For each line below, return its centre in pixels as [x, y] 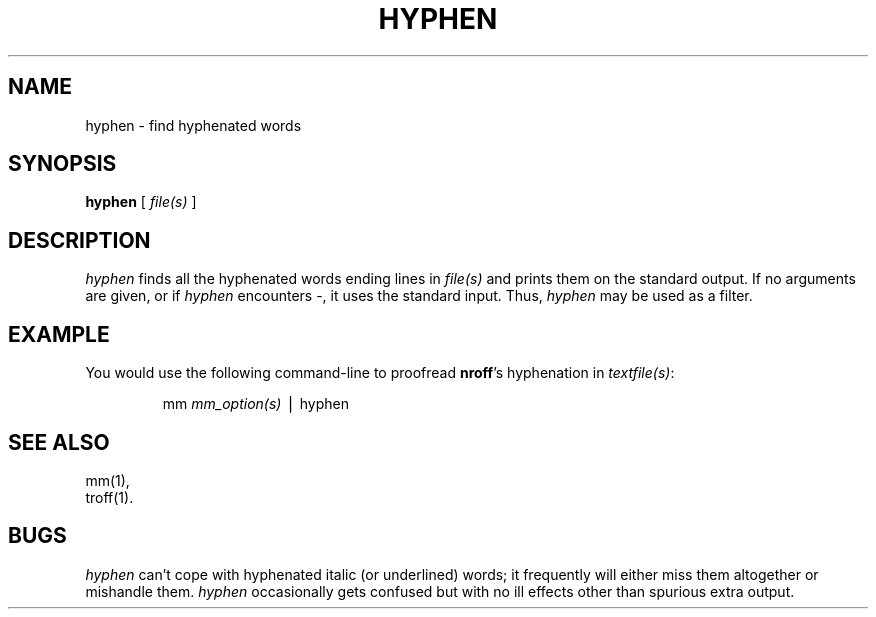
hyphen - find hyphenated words [193, 125]
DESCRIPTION [79, 240]
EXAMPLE [59, 334]
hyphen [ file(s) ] [141, 202]
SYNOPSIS [62, 164]
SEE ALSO [59, 442]
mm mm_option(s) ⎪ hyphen [256, 404]
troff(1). [109, 497]
